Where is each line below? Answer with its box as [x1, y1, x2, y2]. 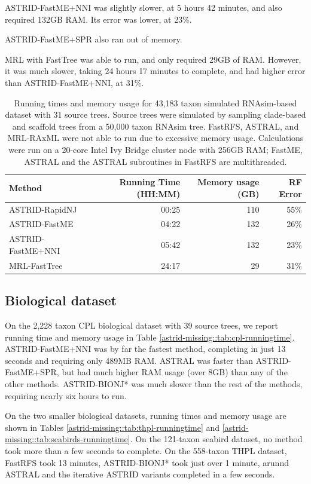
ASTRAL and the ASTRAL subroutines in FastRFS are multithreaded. [24, 155, 287, 167]
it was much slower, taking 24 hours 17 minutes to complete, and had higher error [5, 65, 306, 77]
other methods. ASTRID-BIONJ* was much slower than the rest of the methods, [5, 377, 303, 390]
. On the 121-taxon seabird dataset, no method [130, 433, 303, 445]
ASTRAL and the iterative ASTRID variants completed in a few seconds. [5, 468, 275, 480]
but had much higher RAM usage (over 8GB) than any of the [62, 366, 288, 378]
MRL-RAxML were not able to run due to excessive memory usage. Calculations [7, 131, 304, 144]
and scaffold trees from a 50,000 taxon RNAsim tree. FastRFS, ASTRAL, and [12, 120, 299, 132]
